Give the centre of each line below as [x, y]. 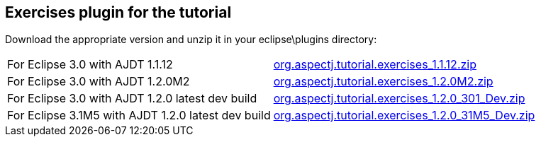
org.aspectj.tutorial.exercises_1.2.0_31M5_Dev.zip [404, 116]
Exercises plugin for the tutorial [118, 12]
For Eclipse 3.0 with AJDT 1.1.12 [90, 65]
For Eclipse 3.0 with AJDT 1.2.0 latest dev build [132, 99]
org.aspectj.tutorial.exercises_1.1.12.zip [375, 65]
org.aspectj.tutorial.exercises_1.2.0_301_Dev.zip [399, 99]
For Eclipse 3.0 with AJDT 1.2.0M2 [99, 82]
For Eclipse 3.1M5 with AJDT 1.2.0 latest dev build [139, 116]
